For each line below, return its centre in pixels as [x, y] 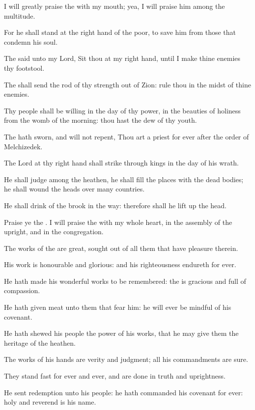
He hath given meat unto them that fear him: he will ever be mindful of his [118, 307]
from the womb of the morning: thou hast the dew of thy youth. [100, 120]
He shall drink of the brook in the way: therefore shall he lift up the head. [115, 205]
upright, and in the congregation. [54, 232]
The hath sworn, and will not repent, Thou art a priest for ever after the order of [127, 136]
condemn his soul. [31, 41]
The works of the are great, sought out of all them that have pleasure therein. [121, 248]
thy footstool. [24, 68]
